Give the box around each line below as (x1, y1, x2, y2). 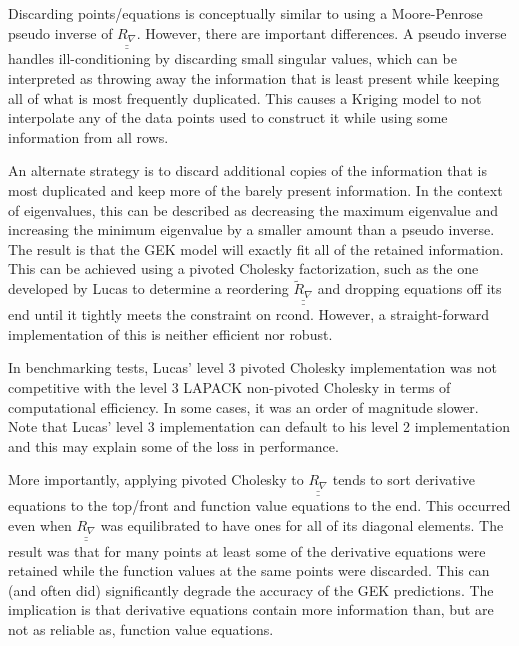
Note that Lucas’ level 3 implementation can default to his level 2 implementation (8, 416, 510, 437)
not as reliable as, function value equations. (8, 619, 274, 640)
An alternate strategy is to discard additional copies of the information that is (8, 160, 487, 181)
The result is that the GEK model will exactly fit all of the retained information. (8, 238, 504, 259)
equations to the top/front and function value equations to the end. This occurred (8, 495, 511, 516)
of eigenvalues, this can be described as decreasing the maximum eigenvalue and (8, 199, 499, 220)
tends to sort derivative (332, 469, 475, 490)
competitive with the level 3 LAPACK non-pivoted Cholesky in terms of (8, 376, 451, 397)
